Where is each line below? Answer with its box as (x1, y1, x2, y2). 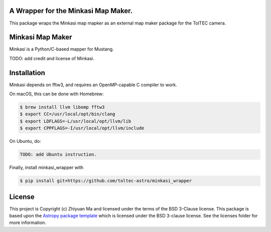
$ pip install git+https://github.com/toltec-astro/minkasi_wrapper (20, 178, 192, 184)
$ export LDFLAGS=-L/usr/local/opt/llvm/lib (20, 118, 131, 124)
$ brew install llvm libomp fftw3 (20, 104, 105, 110)
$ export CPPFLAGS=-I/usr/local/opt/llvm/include (20, 125, 145, 131)
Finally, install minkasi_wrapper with (9, 164, 84, 170)
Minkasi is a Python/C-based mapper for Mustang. (9, 46, 114, 52)
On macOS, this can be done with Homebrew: (9, 91, 104, 97)
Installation (9, 68, 45, 77)
